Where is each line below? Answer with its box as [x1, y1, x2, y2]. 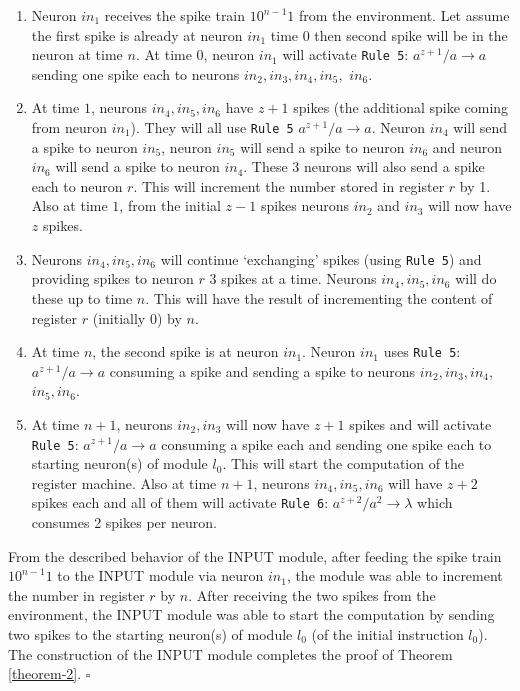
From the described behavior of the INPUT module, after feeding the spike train [8, 545, 502, 566]
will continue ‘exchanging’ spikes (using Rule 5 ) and [160, 248, 482, 269]
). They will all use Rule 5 [130, 117, 294, 138]
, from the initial [119, 195, 221, 216]
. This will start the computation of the [222, 453, 465, 474]
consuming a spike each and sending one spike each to [161, 433, 492, 454]
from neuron [31, 117, 107, 138]
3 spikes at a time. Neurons [209, 268, 377, 289]
